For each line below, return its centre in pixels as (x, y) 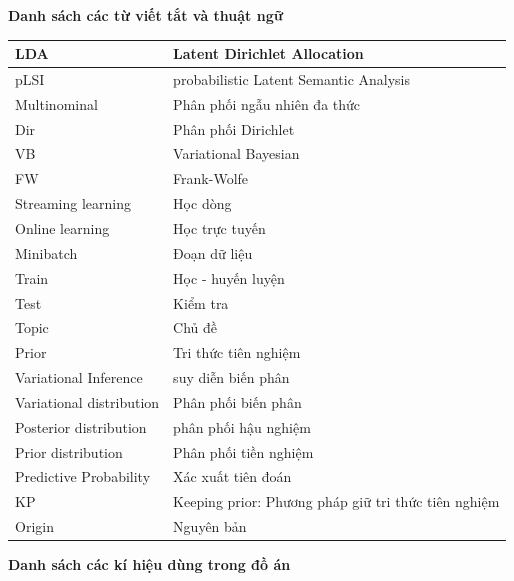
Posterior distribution (81, 426)
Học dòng (202, 203)
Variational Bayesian (236, 153)
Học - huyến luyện (229, 277)
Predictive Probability (83, 476)
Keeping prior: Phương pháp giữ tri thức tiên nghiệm (336, 501)
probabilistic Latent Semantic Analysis (292, 78)
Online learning (62, 228)
